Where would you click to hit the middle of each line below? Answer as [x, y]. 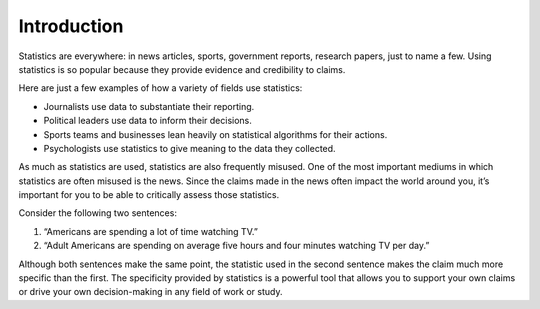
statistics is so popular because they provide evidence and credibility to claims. [182, 69]
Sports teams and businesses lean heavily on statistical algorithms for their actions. [215, 134]
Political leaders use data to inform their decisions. [147, 121]
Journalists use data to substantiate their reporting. [149, 106]
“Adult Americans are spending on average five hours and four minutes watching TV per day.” [236, 246]
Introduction [71, 26]
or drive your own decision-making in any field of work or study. [150, 292]
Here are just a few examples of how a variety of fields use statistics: [160, 88]
